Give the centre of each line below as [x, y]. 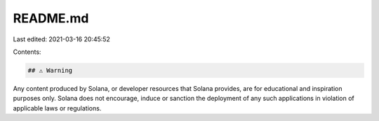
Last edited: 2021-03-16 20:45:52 [61, 39]
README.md [51, 18]
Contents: [27, 52]
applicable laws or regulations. [57, 108]
